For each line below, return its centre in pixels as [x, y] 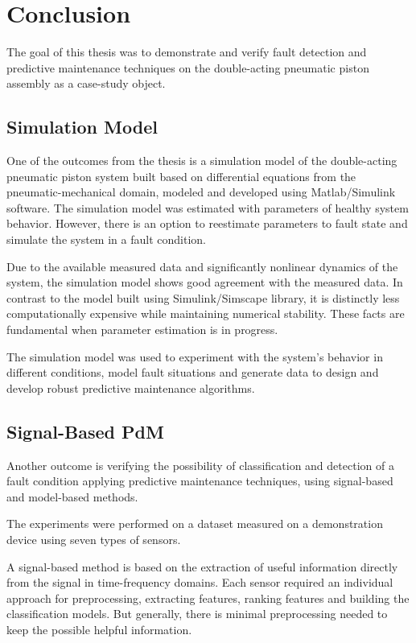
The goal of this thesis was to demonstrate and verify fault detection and [187, 52]
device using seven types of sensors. [94, 539]
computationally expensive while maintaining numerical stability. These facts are [206, 313]
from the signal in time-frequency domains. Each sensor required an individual [200, 582]
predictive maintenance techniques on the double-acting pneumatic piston [188, 67]
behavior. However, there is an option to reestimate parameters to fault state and [207, 223]
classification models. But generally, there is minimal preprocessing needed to [197, 614]
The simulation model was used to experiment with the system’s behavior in [195, 356]
